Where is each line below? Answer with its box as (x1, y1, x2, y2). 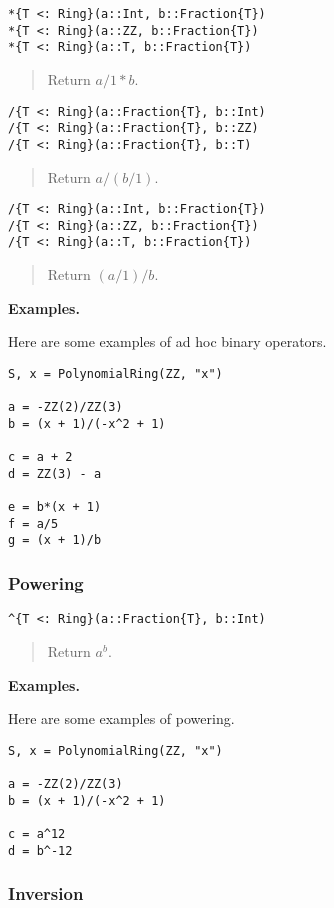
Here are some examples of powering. (8, 708, 235, 729)
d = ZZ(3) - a (8, 466, 102, 481)
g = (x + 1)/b (8, 533, 102, 548)
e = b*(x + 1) (8, 500, 102, 515)
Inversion (8, 881, 84, 906)
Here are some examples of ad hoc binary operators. (8, 331, 327, 352)
